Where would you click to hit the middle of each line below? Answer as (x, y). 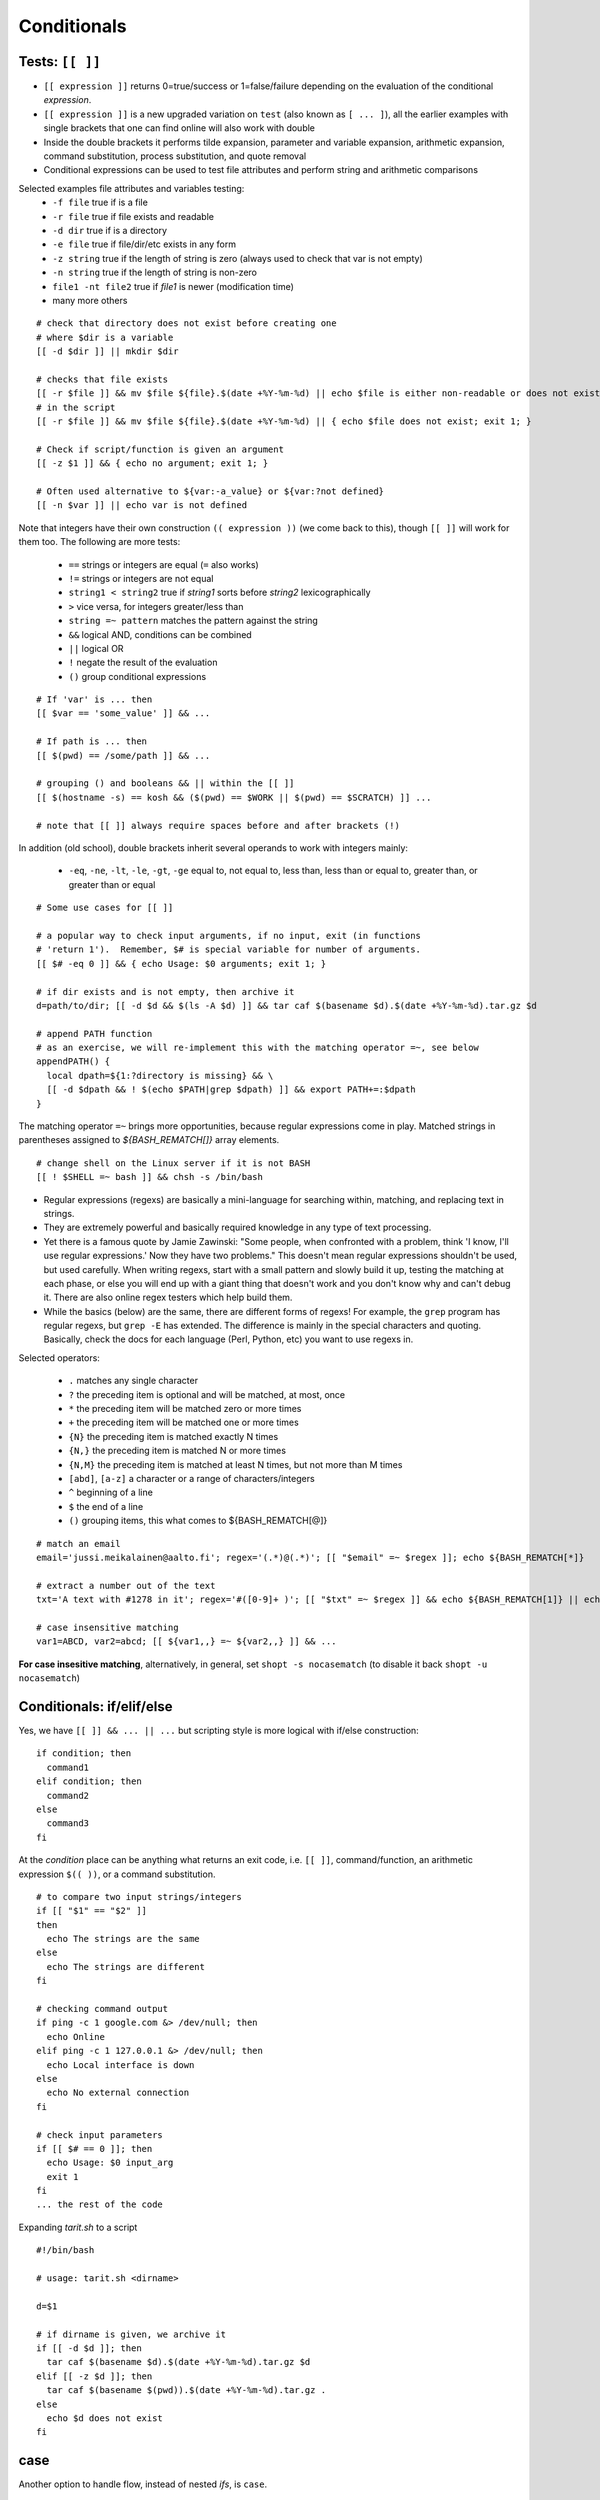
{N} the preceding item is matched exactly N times (173, 1436)
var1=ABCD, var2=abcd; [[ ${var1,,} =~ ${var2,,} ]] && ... (186, 1641)
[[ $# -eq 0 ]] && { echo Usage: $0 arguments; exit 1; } (181, 963)
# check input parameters (100, 2134)
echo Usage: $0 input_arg (110, 2163)
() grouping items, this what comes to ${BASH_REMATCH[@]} (198, 1521)
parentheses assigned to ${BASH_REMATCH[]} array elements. (149, 1140)
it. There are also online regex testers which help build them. (168, 1297)
